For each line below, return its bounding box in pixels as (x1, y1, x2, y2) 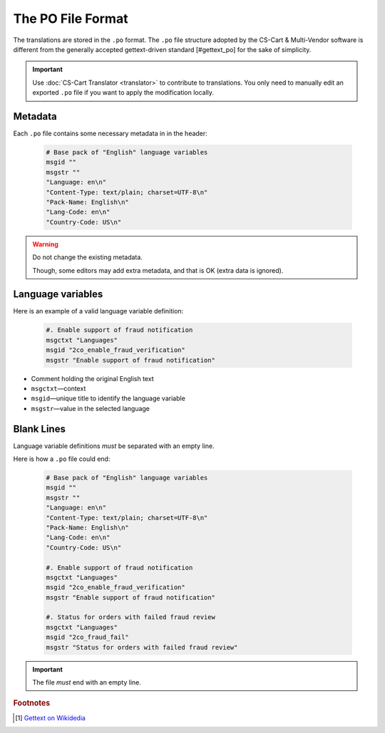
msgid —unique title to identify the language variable (31, 394, 185, 402)
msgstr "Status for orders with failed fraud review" (46, 643, 238, 651)
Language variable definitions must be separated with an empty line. (13, 442, 215, 450)
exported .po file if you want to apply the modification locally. (32, 88, 214, 97)
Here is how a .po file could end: (13, 454, 111, 463)
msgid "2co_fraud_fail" (46, 633, 130, 641)
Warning (32, 239, 58, 249)
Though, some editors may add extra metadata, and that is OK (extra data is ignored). (32, 266, 284, 274)
